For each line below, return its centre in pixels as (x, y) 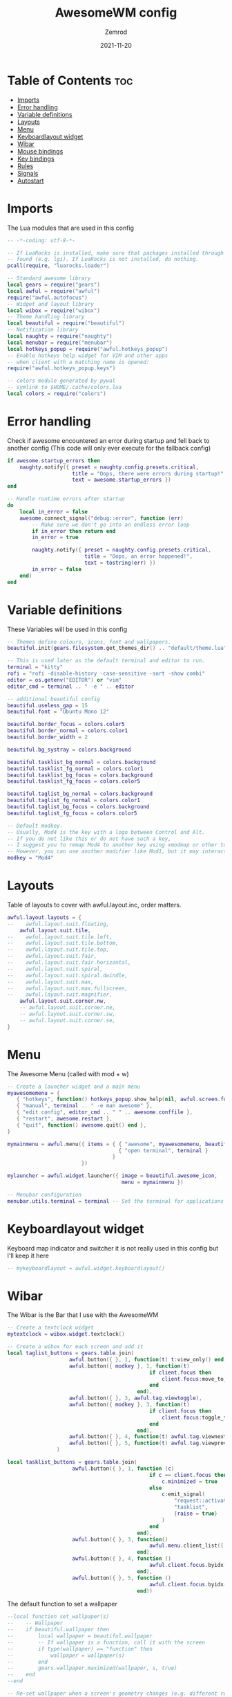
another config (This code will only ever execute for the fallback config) (109, 448)
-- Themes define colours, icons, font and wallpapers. (89, 642)
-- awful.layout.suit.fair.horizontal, (69, 963)
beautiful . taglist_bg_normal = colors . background (80, 794)
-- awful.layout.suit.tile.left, (60, 937)
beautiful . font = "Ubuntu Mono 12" (58, 712)
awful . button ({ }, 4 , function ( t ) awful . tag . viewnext (148, 1437)
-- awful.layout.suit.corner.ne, (68, 1008)
